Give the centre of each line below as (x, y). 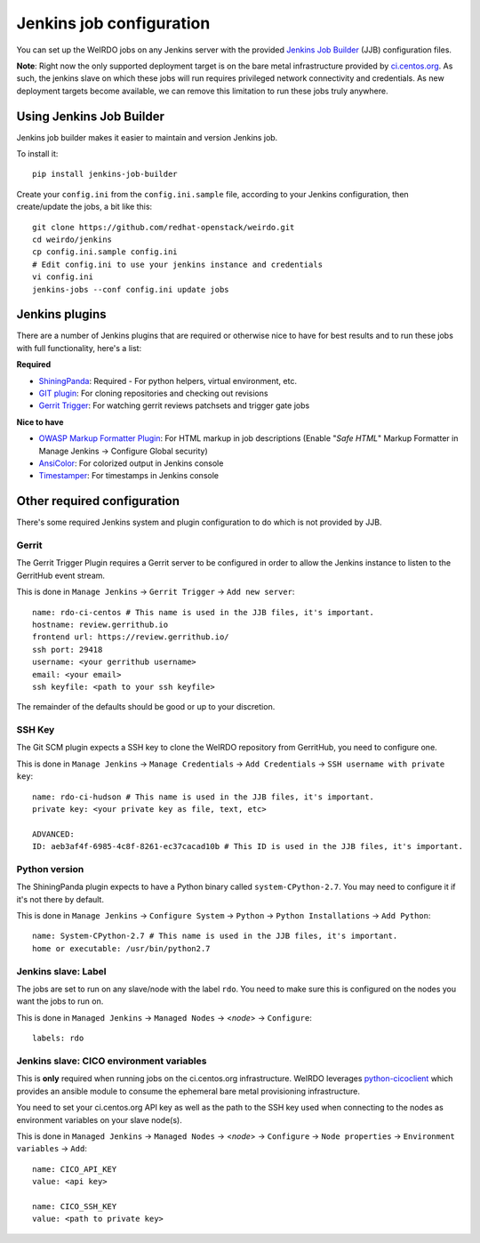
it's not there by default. (60, 899)
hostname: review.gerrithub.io (100, 624)
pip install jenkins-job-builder (105, 174)
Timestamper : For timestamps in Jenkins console (129, 476)
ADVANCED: (53, 834)
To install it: (37, 154)
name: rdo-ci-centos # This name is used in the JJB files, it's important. (204, 612)
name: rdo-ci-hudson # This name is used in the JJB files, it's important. (204, 797)
